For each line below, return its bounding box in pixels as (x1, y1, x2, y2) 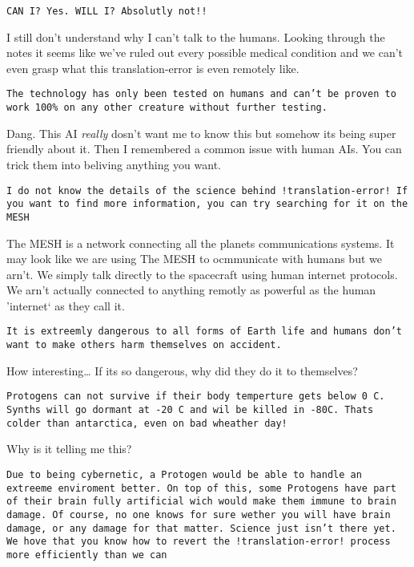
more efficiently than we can (6, 549, 167, 561)
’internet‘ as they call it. (6, 297, 125, 314)
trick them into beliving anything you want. (6, 156, 222, 172)
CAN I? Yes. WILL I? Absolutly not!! (6, 6, 207, 17)
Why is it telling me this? (6, 440, 132, 457)
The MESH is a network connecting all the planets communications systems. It (6, 234, 395, 251)
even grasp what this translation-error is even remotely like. (6, 59, 299, 76)
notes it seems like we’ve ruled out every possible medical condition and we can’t (6, 44, 404, 61)
